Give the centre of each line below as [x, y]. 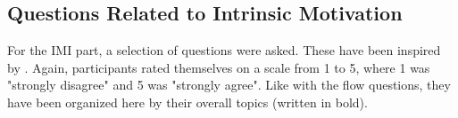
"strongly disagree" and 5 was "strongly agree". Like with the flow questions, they [229, 85]
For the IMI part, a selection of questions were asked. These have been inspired [224, 50]
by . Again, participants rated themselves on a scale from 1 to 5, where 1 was [219, 67]
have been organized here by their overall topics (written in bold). [187, 102]
